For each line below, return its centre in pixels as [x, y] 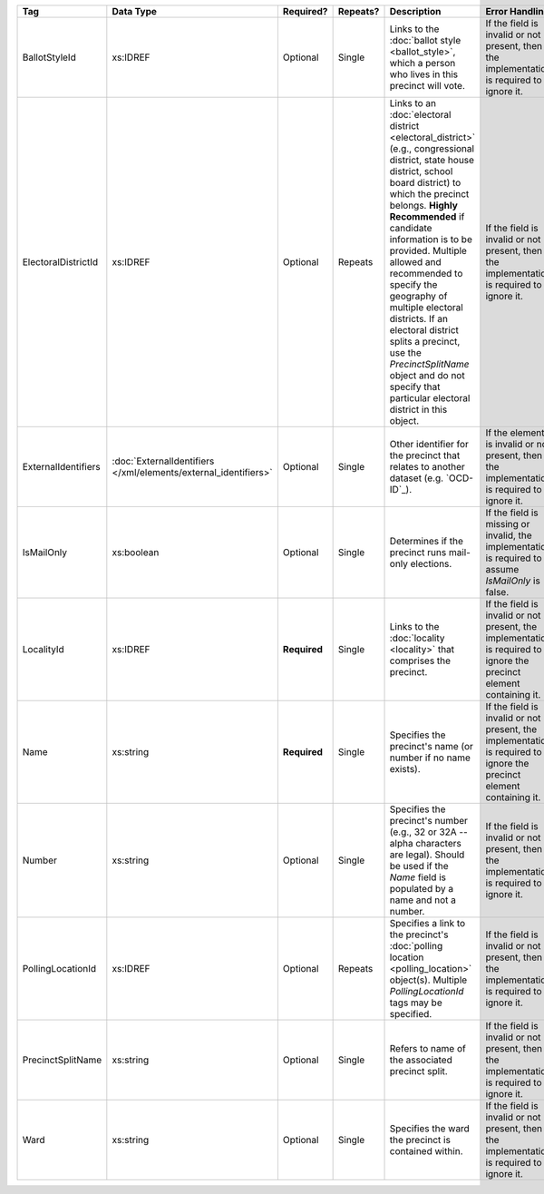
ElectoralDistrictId [60, 262]
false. [497, 592]
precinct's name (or [431, 746]
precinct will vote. [427, 86]
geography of [418, 296]
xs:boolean [136, 552]
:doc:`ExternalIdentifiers [163, 461]
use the [405, 352]
